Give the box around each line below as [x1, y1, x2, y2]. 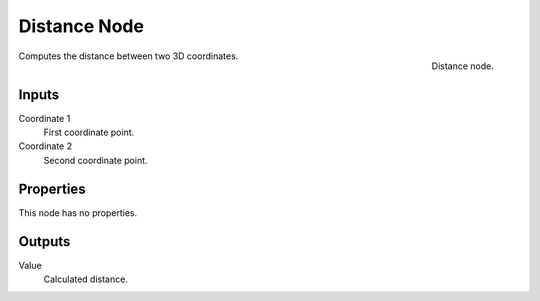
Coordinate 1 [18, 112, 71, 124]
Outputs [18, 233, 71, 250]
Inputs [18, 86, 60, 103]
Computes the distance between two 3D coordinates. [18, 50, 239, 62]
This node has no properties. [18, 206, 138, 219]
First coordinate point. [43, 126, 135, 139]
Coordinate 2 [18, 140, 73, 152]
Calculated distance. [43, 273, 129, 285]
